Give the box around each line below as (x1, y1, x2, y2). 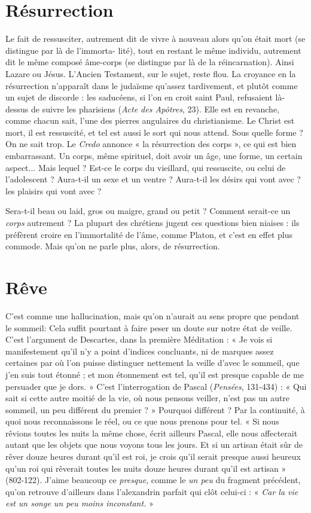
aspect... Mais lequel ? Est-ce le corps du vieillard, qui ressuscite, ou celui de (5, 161, 286, 173)
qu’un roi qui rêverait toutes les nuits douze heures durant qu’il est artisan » (5, 462, 286, 474)
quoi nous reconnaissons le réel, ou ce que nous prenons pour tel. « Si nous (5, 415, 279, 427)
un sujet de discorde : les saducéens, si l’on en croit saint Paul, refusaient (5, 91, 273, 103)
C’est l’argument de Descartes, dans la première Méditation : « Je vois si (5, 333, 273, 346)
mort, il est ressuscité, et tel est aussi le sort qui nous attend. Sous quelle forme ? (5, 126, 303, 138)
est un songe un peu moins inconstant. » (5, 497, 154, 509)
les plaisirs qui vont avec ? (5, 184, 102, 197)
